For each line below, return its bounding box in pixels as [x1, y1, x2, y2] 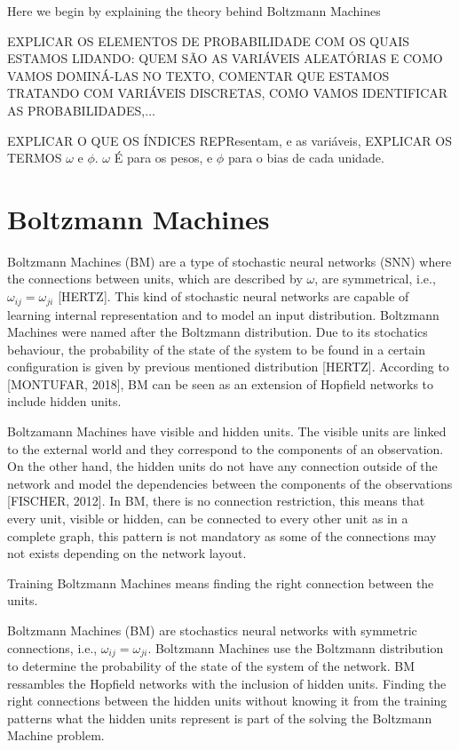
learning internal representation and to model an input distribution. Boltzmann [7, 305, 439, 323]
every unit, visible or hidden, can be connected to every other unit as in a [7, 509, 408, 528]
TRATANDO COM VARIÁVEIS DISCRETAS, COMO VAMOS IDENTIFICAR [7, 84, 448, 102]
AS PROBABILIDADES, [7, 100, 146, 119]
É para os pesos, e [114, 148, 213, 167]
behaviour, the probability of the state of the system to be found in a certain [7, 339, 425, 358]
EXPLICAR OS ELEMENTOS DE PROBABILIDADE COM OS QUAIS [7, 31, 410, 50]
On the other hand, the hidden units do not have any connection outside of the [7, 457, 438, 475]
